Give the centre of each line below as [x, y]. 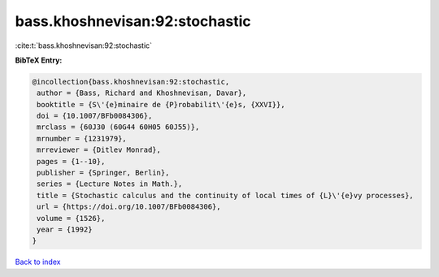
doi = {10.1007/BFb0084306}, [95, 116]
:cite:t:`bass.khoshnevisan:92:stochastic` [84, 45]
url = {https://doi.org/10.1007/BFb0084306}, [129, 207]
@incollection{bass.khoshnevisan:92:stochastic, [131, 82]
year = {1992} [65, 229]
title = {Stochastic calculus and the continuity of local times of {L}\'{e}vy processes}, [225, 195]
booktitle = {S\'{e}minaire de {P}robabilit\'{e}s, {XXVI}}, [161, 104]
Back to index [38, 262]
